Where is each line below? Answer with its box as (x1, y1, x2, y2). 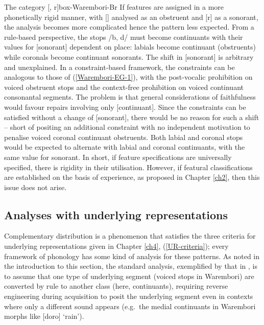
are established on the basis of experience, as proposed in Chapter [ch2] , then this (4, 172, 260, 182)
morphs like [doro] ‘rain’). (4, 311, 84, 321)
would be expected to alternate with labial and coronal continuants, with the (4, 142, 245, 152)
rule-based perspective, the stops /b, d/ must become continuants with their (4, 31, 243, 42)
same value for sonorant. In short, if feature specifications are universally (4, 151, 232, 162)
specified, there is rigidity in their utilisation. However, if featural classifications (4, 161, 253, 172)
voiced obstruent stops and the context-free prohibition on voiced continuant (4, 81, 244, 92)
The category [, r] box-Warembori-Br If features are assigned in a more (4, 2, 224, 12)
